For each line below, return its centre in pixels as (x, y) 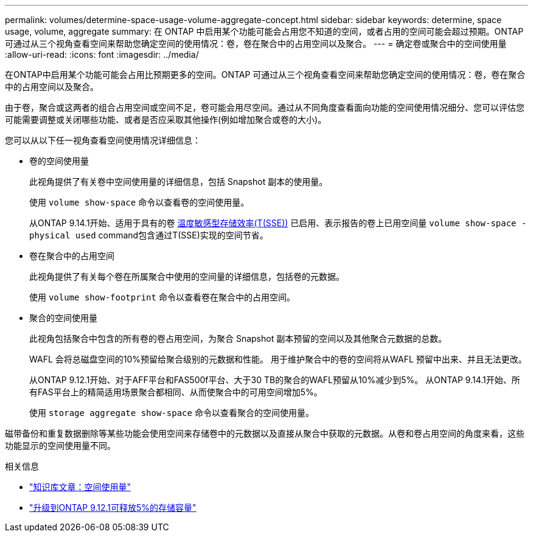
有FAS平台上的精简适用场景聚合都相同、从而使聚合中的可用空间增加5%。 (176, 392)
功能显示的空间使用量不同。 (60, 445)
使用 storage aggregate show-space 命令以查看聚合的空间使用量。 (172, 413)
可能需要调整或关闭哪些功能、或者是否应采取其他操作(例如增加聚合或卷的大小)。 (166, 120)
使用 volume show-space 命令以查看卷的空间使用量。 (139, 202)
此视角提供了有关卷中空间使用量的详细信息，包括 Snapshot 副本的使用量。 (179, 182)
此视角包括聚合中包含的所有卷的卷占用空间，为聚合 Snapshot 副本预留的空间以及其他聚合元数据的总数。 (238, 338)
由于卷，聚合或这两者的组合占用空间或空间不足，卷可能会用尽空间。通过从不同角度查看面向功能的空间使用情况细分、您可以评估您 (265, 107)
